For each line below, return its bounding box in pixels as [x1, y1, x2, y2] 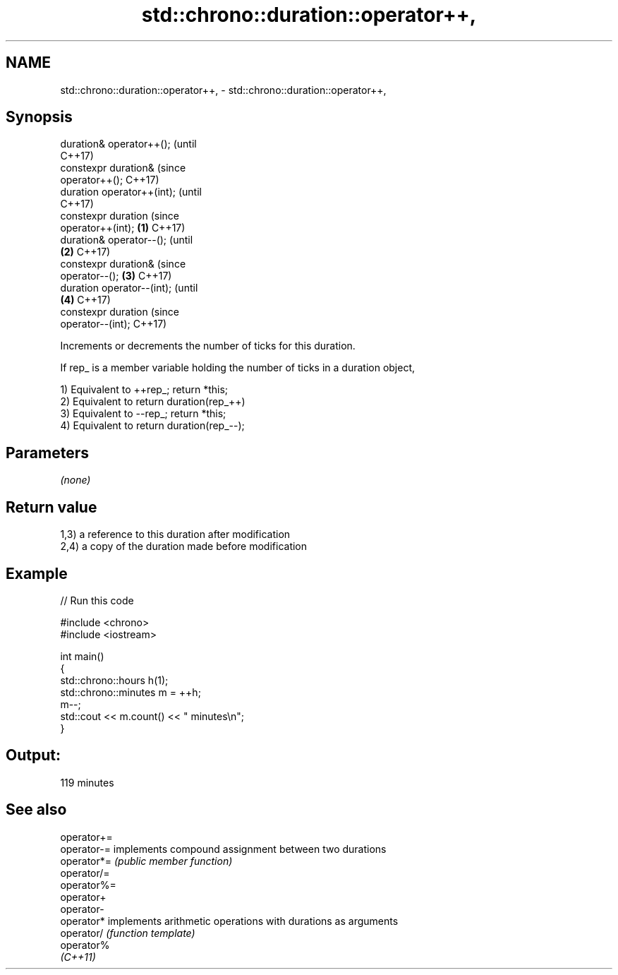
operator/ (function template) [60, 926, 195, 939]
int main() [60, 650, 104, 662]
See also [6, 801, 67, 819]
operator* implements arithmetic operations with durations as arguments [60, 914, 399, 927]
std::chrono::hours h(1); [60, 674, 169, 686]
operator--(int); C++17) [60, 318, 167, 330]
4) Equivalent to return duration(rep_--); [60, 419, 245, 432]
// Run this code [60, 594, 134, 606]
